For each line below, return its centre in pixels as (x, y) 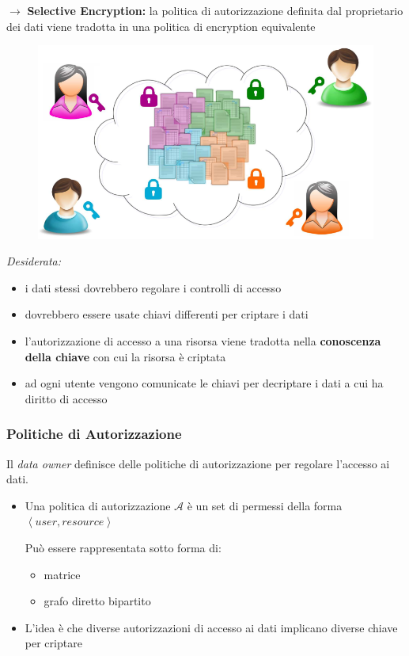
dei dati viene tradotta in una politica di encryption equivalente (161, 26)
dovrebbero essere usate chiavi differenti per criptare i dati (167, 314)
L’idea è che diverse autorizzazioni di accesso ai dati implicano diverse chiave (211, 627)
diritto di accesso (66, 398)
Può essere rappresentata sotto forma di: (123, 547)
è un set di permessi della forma (265, 505)
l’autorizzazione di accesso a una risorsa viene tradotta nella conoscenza (203, 341)
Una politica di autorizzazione (98, 505)
